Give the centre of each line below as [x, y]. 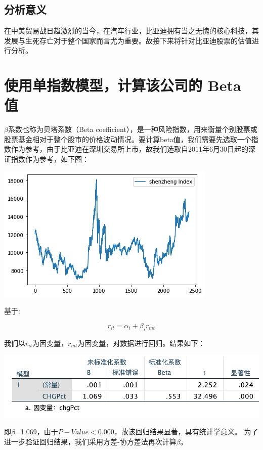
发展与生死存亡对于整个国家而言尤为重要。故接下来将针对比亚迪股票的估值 [128, 40]
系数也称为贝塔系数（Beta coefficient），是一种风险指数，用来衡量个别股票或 [133, 129]
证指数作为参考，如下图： [47, 159]
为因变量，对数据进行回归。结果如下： [141, 343]
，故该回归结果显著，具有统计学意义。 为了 [186, 432]
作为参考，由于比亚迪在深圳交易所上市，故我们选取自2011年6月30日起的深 [133, 149]
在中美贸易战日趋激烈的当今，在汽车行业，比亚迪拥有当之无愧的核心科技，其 [131, 31]
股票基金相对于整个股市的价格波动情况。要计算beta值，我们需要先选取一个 [128, 139]
